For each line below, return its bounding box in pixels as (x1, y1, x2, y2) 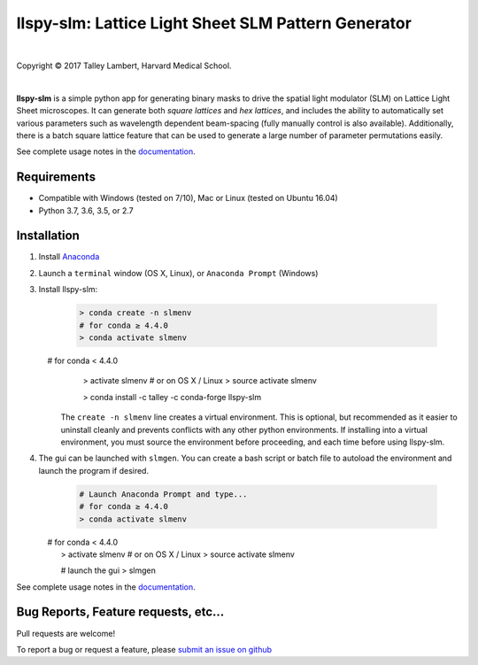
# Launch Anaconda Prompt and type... (79, 489, 248, 499)
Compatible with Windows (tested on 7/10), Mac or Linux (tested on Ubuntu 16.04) (38, 193, 338, 204)
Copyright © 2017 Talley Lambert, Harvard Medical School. (16, 60, 232, 71)
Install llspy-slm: (38, 284, 97, 295)
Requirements (16, 169, 96, 185)
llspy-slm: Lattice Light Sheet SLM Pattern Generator (16, 13, 412, 33)
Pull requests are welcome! (16, 628, 115, 638)
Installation (16, 228, 80, 244)
